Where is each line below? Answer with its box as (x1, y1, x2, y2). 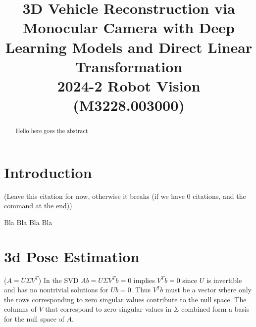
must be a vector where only (165, 284, 252, 295)
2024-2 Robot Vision (57, 75, 201, 95)
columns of (4, 304, 37, 314)
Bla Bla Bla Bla (4, 217, 52, 227)
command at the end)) (4, 200, 72, 211)
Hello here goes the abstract (15, 127, 88, 135)
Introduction (4, 162, 92, 182)
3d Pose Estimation (4, 246, 140, 266)
